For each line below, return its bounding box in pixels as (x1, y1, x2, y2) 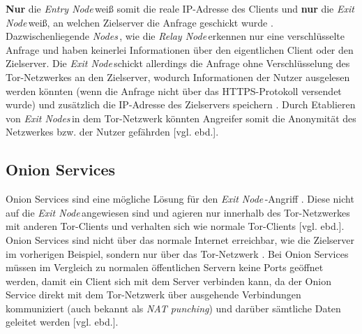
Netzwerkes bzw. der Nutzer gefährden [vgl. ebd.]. (6, 124, 219, 139)
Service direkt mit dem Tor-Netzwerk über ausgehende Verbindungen (6, 287, 301, 302)
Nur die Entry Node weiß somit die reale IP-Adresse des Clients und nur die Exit (6, 1, 354, 15)
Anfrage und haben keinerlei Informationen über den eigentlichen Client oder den (6, 42, 354, 57)
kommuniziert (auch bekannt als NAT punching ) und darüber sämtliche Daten (6, 300, 341, 315)
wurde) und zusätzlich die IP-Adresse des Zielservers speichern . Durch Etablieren (6, 97, 356, 112)
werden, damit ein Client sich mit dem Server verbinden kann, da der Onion (6, 273, 331, 288)
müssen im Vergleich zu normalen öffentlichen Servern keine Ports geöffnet (6, 260, 324, 275)
